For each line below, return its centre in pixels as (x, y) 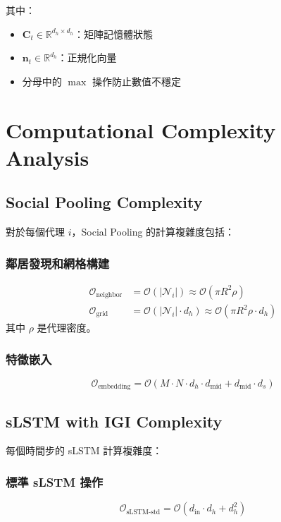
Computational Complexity (141, 129)
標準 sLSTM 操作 (55, 482)
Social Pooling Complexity (104, 202)
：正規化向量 (87, 57)
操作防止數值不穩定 (136, 81)
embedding (114, 387)
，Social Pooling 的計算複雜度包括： (153, 232)
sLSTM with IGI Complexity (114, 421)
